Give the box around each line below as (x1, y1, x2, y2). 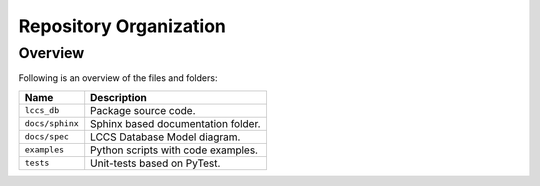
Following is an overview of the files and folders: (18, 72, 218, 84)
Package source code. (90, 103, 196, 117)
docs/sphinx (24, 118, 79, 129)
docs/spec (24, 131, 70, 142)
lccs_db (24, 105, 60, 116)
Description (90, 90, 147, 104)
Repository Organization (18, 15, 227, 37)
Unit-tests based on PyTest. (90, 156, 221, 170)
